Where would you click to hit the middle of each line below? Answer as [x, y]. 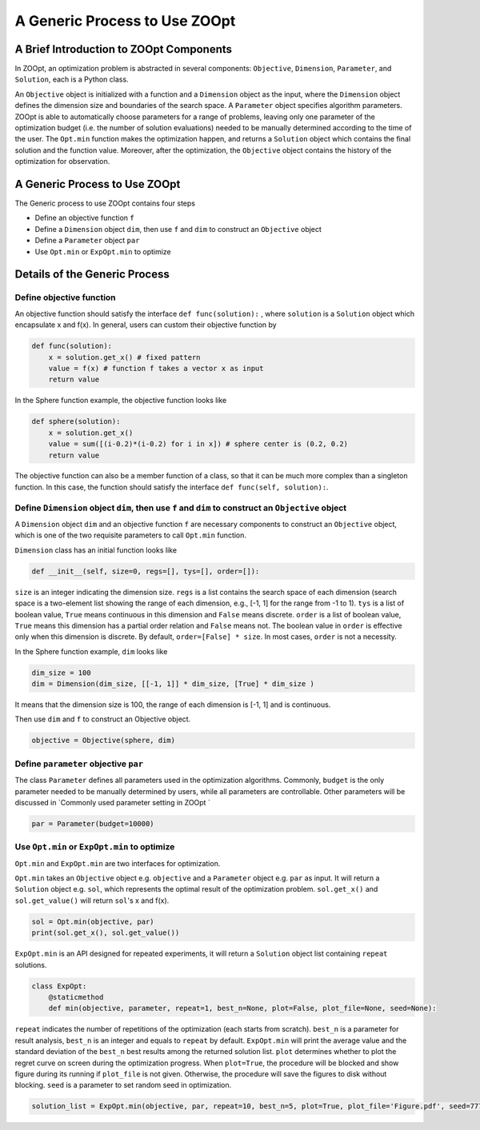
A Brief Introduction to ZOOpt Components [123, 49]
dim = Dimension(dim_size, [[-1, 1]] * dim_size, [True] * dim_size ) [173, 684]
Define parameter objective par [79, 764]
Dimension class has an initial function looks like [96, 550]
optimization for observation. [62, 162]
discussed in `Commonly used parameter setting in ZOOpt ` [113, 802]
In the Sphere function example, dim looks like [91, 651]
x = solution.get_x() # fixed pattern [124, 357]
